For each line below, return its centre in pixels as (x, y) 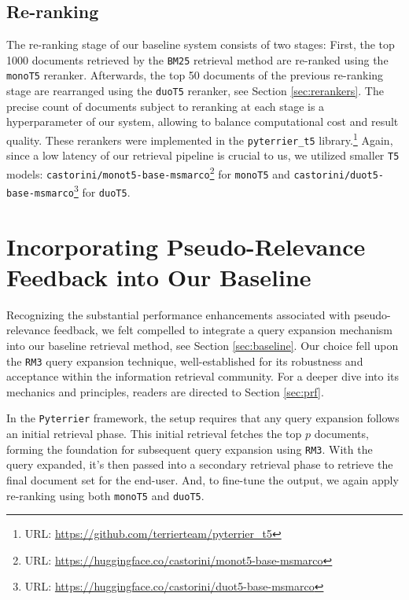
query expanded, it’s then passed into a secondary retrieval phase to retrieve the (200, 464)
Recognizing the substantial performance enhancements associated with (179, 314)
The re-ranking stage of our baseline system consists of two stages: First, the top (201, 44)
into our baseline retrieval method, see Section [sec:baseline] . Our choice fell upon (203, 346)
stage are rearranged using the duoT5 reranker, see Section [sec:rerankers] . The (195, 91)
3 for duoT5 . (102, 191)
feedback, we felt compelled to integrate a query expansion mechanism (223, 330)
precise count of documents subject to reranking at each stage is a (166, 106)
